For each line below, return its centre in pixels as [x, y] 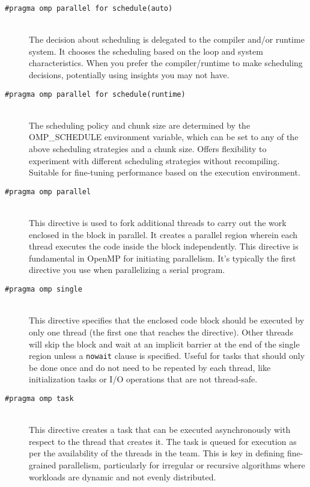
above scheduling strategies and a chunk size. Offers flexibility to [148, 149]
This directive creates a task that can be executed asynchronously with [160, 430]
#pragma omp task [39, 398]
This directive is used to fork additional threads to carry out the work [158, 223]
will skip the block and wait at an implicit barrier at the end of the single [164, 344]
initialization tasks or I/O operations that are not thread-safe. [143, 379]
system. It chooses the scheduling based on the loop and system [146, 51]
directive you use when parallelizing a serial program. [127, 270]
